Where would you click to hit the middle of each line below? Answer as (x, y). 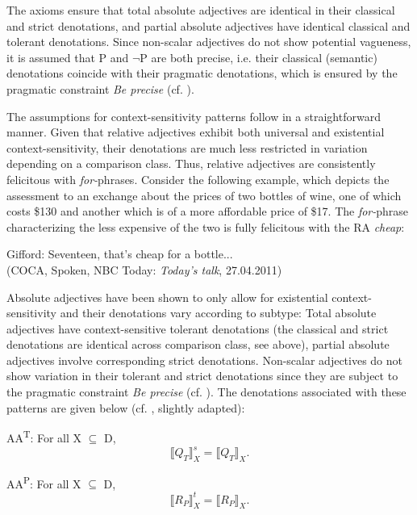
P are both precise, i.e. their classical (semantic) (259, 57)
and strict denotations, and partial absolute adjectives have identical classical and (208, 25)
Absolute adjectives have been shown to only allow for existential (167, 297)
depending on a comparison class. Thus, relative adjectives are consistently (191, 163)
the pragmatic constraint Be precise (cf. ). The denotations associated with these (206, 392)
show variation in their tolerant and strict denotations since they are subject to (202, 376)
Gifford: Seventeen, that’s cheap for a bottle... (120, 254)
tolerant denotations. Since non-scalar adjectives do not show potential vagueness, (209, 42)
